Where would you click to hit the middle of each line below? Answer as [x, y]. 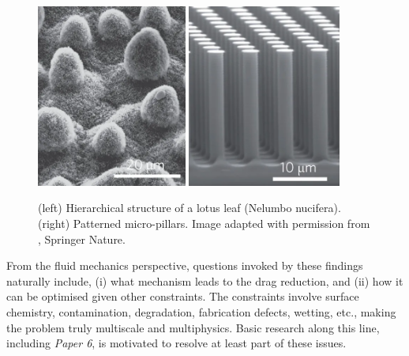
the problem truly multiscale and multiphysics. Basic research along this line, [193, 327]
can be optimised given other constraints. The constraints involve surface [183, 296]
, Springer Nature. [82, 239]
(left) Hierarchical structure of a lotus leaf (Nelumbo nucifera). [189, 208]
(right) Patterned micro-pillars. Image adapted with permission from [204, 223]
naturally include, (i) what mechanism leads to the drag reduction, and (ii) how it [205, 280]
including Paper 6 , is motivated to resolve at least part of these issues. [176, 343]
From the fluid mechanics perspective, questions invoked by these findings [185, 265]
